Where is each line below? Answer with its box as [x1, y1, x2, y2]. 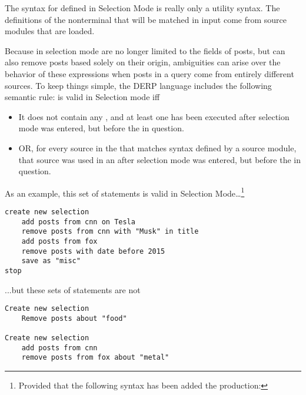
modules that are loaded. [5, 25, 95, 37]
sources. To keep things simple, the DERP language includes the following [5, 79, 272, 91]
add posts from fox [21, 237, 98, 245]
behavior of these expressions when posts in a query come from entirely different [5, 67, 294, 79]
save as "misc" [21, 257, 81, 265]
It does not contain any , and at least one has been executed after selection [18, 110, 290, 122]
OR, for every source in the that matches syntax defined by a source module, [18, 141, 297, 154]
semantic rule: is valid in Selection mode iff [5, 91, 160, 103]
